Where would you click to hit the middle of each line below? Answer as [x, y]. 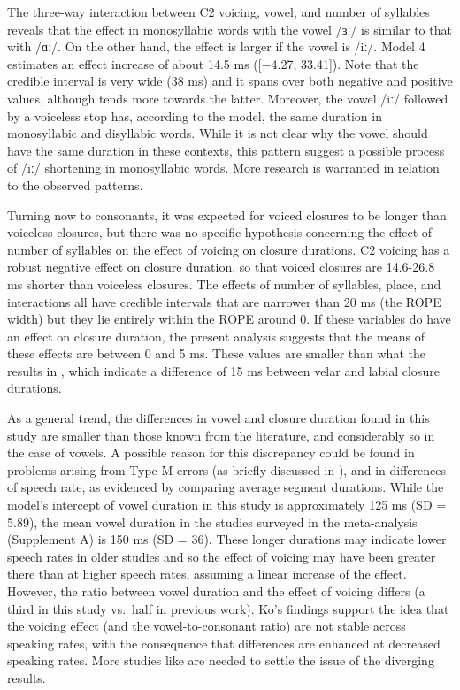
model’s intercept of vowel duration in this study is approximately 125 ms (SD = [227, 505]
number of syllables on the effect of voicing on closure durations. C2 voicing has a [229, 249]
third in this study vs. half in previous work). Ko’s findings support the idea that [228, 608]
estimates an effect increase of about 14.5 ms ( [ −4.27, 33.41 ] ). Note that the [213, 63]
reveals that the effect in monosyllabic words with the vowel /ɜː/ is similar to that [230, 29]
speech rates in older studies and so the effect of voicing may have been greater [222, 556]
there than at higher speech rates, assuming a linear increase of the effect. [207, 574]
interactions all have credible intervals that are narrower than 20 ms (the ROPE [224, 301]
